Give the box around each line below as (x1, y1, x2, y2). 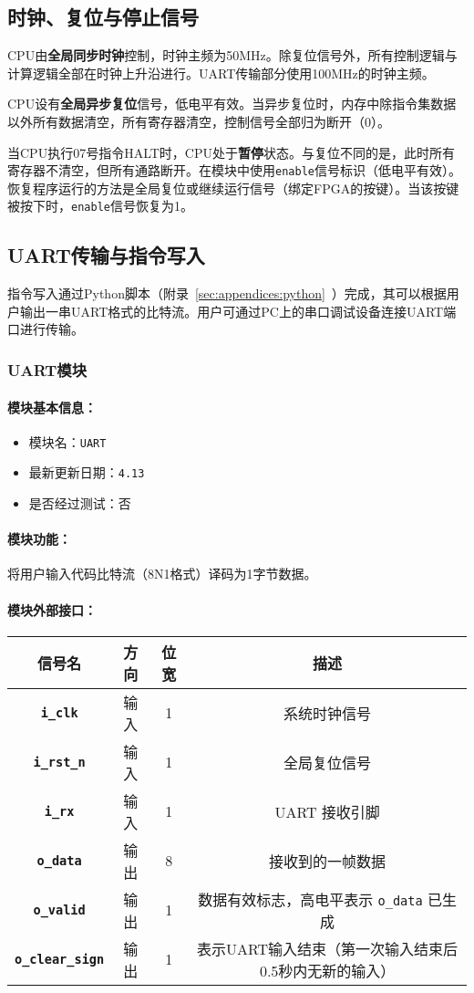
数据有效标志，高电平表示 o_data (198, 888, 423, 910)
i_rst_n (33, 754, 86, 769)
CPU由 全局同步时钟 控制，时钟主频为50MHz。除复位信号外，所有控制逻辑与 (7, 46, 458, 65)
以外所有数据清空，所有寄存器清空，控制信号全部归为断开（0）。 (7, 111, 390, 131)
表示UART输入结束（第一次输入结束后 (197, 937, 459, 959)
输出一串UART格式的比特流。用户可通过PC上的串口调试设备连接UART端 (19, 301, 457, 320)
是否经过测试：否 (28, 494, 131, 513)
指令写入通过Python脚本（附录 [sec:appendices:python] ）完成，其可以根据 (7, 284, 447, 303)
